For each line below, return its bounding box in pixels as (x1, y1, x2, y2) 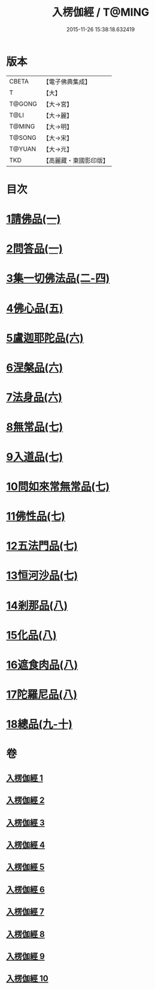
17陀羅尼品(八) (6, 688, 78, 701)
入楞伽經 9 (6, 951, 45, 961)
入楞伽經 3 (6, 817, 45, 827)
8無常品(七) (6, 420, 63, 434)
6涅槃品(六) (6, 361, 63, 374)
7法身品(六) (6, 391, 63, 404)
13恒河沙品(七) (6, 569, 78, 582)
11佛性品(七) (6, 509, 66, 523)
